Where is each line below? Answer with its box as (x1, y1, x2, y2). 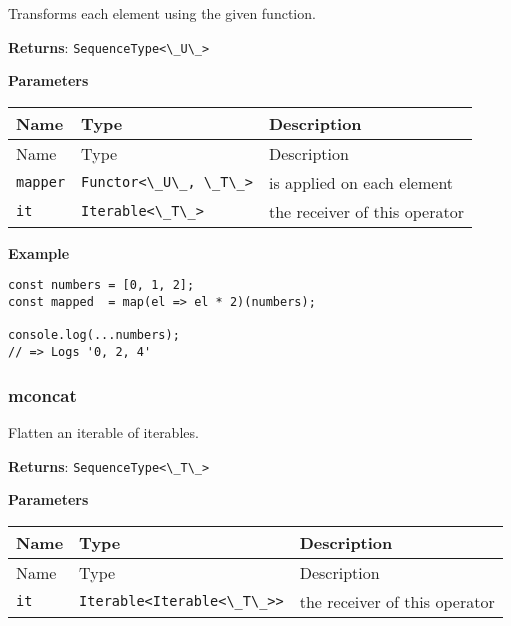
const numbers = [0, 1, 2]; (8, 278, 195, 293)
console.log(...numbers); (8, 328, 180, 343)
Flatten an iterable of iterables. (8, 421, 199, 442)
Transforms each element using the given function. (8, 3, 316, 23)
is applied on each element (268, 170, 454, 194)
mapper (16, 174, 66, 191)
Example (8, 242, 70, 263)
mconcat (8, 382, 77, 407)
